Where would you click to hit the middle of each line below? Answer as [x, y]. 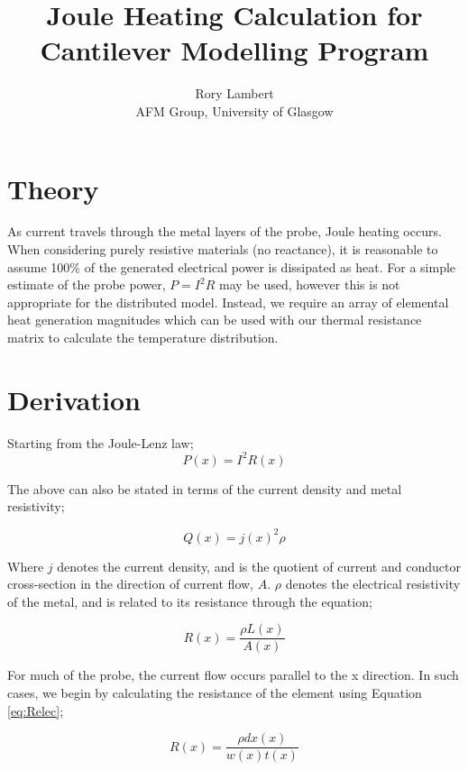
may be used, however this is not [310, 284]
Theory [53, 188]
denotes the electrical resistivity [373, 584]
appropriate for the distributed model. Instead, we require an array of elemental [228, 302]
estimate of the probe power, [87, 284]
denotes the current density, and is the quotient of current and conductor [259, 566]
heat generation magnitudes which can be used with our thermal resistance [215, 320]
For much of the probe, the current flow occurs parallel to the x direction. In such [233, 675]
